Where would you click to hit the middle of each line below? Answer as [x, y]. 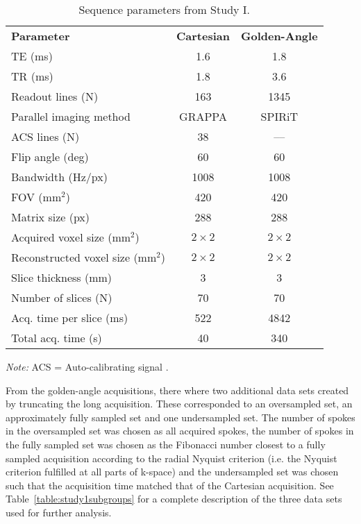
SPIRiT [279, 116]
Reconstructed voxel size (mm [84, 257]
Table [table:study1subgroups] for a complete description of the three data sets [174, 499]
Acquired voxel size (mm [71, 237]
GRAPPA [203, 116]
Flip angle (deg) [50, 157]
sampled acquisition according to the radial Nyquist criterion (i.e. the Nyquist [171, 458]
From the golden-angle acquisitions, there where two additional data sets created [177, 390]
